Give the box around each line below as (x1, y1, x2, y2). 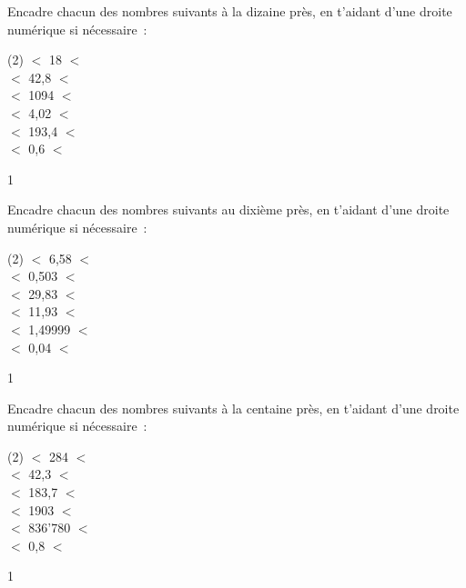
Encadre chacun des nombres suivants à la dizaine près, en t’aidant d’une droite (7, 2, 452, 20)
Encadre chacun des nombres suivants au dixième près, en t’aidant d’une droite (7, 200, 450, 219)
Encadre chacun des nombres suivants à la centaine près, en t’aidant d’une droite (7, 398, 460, 417)
